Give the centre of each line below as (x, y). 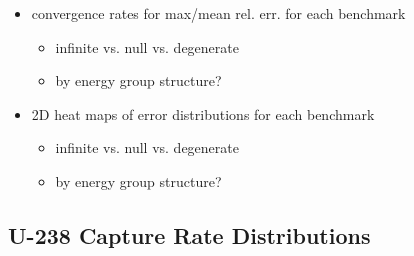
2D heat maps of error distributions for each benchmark (203, 113)
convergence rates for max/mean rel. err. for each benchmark (218, 13)
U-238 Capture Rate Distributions (189, 234)
